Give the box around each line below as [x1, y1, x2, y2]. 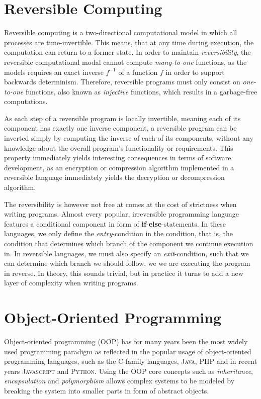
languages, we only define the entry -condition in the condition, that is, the [4, 228, 233, 239]
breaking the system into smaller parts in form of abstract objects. [4, 385, 209, 396]
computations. [4, 96, 48, 107]
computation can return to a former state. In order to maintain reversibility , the [4, 47, 251, 57]
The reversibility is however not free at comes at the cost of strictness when [4, 198, 237, 209]
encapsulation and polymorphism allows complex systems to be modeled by [4, 375, 235, 386]
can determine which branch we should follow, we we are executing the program [4, 258, 250, 268]
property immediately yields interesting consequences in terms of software [4, 152, 231, 163]
